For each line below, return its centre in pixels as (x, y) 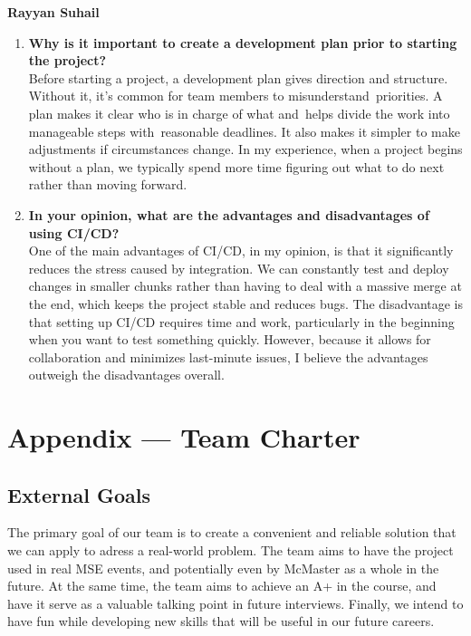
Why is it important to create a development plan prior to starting (243, 42)
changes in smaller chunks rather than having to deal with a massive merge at (245, 286)
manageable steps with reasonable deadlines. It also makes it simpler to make (244, 131)
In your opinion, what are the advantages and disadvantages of (229, 214)
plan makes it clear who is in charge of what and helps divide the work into (239, 113)
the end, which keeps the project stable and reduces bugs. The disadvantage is (246, 303)
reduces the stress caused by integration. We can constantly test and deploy (239, 268)
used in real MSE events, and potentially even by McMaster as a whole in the (223, 568)
